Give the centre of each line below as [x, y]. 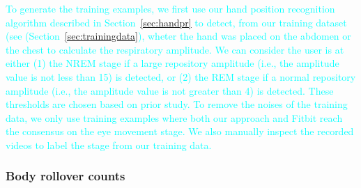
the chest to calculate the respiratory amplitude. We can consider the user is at [175, 49]
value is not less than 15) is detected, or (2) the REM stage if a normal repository [181, 76]
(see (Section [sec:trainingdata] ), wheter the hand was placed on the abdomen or [178, 36]
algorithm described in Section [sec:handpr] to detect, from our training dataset [176, 22]
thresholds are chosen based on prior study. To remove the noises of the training [177, 104]
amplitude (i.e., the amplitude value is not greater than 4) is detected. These [170, 90]
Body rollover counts [66, 176]
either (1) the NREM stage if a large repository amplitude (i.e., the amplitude [172, 63]
